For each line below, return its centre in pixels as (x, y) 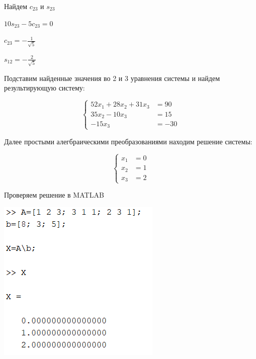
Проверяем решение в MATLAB (54, 195)
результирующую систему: (45, 88)
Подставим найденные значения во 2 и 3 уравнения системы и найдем (112, 78)
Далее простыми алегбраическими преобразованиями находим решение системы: (128, 141)
